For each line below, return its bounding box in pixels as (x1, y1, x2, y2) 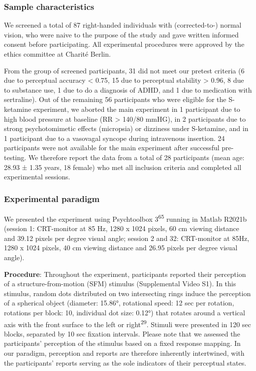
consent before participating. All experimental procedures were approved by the (4, 39, 245, 49)
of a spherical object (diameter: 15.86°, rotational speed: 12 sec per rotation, (4, 298, 234, 308)
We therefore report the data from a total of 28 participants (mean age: (28, 152, 245, 162)
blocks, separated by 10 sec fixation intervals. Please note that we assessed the (4, 328, 240, 338)
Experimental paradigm (4, 192, 100, 204)
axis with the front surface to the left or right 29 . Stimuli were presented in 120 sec (4, 317, 251, 329)
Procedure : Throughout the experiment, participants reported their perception (4, 269, 246, 279)
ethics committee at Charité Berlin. (4, 49, 111, 59)
